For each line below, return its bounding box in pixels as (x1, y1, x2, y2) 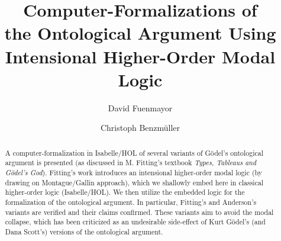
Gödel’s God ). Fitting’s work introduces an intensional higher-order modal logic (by (5, 167, 263, 177)
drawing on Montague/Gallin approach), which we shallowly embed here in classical (5, 177, 264, 187)
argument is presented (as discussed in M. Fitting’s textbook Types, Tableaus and (5, 158, 257, 168)
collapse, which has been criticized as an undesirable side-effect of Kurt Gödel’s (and (5, 217, 266, 227)
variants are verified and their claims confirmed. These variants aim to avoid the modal (5, 207, 274, 217)
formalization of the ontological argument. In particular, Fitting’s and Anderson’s (5, 197, 257, 207)
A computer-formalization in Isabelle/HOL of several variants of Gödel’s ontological (5, 147, 264, 158)
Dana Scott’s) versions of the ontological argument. (5, 226, 163, 236)
